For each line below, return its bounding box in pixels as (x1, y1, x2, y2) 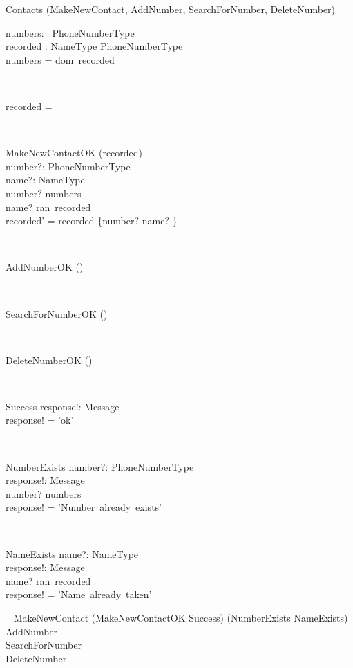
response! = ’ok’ (6, 413, 74, 427)
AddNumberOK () (6, 260, 84, 274)
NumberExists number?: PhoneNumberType (6, 459, 194, 473)
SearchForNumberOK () (6, 306, 108, 321)
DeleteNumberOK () (6, 352, 93, 367)
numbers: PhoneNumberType (6, 25, 135, 39)
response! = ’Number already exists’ (6, 500, 162, 514)
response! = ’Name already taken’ (6, 587, 152, 602)
